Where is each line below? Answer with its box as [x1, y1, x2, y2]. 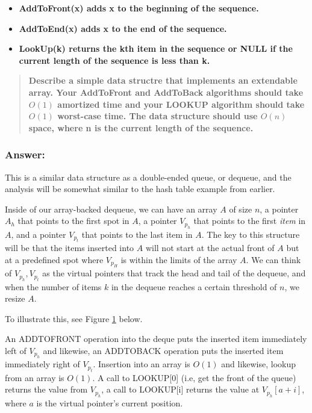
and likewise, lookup [221, 358, 296, 370]
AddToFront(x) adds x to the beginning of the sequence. [19, 2, 259, 14]
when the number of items [5, 280, 102, 293]
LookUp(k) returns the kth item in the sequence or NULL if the [19, 42, 293, 55]
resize [5, 292, 25, 305]
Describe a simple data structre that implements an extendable [28, 74, 298, 87]
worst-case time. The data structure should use [57, 110, 258, 122]
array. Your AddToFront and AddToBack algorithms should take [28, 85, 304, 98]
